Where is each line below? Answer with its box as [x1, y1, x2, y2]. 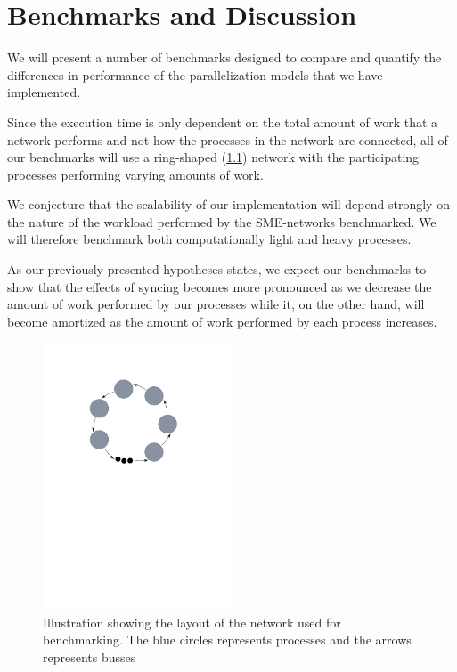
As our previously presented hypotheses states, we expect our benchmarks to [7, 260, 427, 279]
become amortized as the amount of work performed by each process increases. [7, 312, 437, 330]
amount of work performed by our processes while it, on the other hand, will [7, 295, 425, 313]
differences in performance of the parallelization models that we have [7, 65, 383, 84]
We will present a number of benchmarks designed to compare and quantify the [7, 48, 442, 67]
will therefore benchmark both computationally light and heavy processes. [7, 230, 412, 248]
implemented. [7, 83, 81, 101]
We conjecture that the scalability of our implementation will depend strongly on [7, 195, 450, 214]
